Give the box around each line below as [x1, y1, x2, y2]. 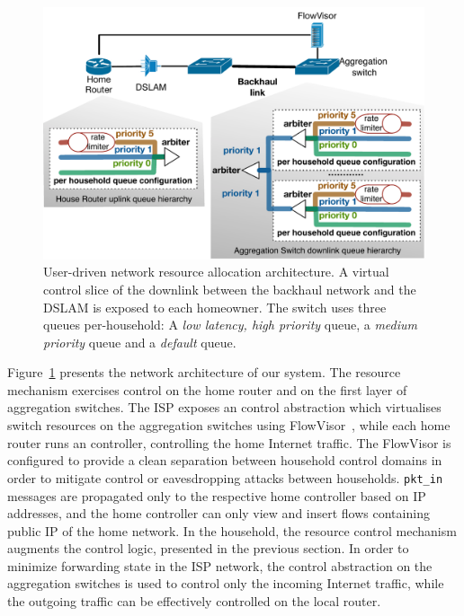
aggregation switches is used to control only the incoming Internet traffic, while [7, 574, 444, 593]
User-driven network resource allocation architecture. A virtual [43, 262, 389, 281]
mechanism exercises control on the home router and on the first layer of [7, 380, 407, 399]
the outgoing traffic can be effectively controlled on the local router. [7, 592, 381, 611]
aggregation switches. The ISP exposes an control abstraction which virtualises [7, 398, 442, 417]
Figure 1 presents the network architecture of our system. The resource [7, 363, 401, 382]
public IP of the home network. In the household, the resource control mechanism [7, 521, 457, 540]
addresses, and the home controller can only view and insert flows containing [7, 504, 430, 523]
